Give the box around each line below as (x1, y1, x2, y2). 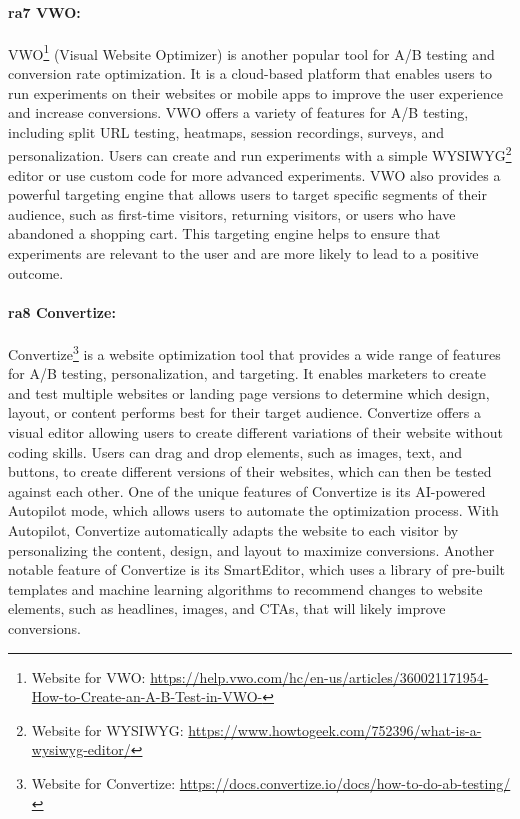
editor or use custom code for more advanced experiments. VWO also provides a (8, 164, 501, 185)
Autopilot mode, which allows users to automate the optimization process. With (8, 500, 499, 521)
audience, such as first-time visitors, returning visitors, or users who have (8, 203, 456, 224)
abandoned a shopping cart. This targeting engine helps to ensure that (8, 223, 441, 244)
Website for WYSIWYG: (31, 719, 184, 740)
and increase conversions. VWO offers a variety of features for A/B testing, (8, 102, 469, 123)
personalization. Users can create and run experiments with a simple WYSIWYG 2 (8, 142, 512, 166)
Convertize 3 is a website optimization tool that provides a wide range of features (8, 341, 501, 364)
